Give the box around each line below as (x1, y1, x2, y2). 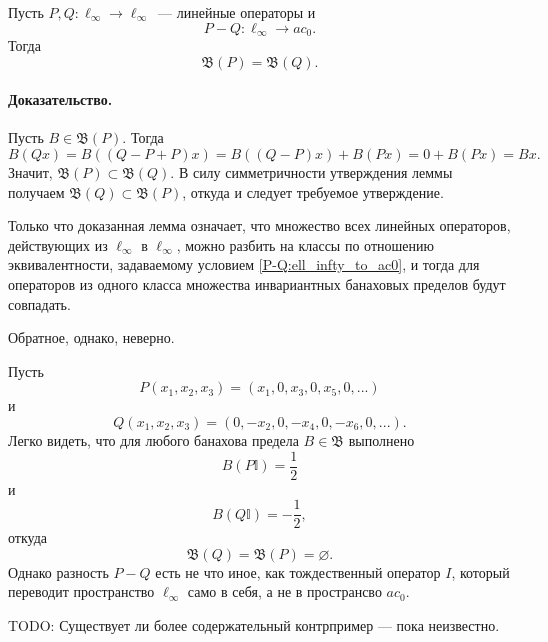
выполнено (348, 429, 415, 450)
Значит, (8, 162, 53, 183)
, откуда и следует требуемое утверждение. (182, 181, 444, 202)
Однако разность (8, 561, 109, 582)
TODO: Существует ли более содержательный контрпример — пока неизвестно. (8, 615, 500, 636)
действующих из (8, 234, 108, 255)
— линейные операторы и (158, 2, 316, 22)
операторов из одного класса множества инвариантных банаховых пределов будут (8, 274, 506, 294)
